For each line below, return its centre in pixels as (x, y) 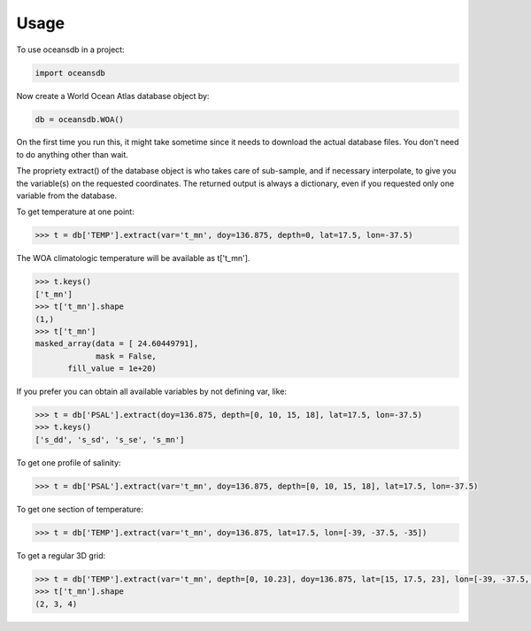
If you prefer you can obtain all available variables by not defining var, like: (152, 392)
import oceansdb (70, 73)
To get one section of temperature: (80, 509)
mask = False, (126, 356)
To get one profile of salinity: (69, 462)
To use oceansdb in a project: (70, 50)
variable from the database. (67, 196)
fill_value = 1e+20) (112, 369)
